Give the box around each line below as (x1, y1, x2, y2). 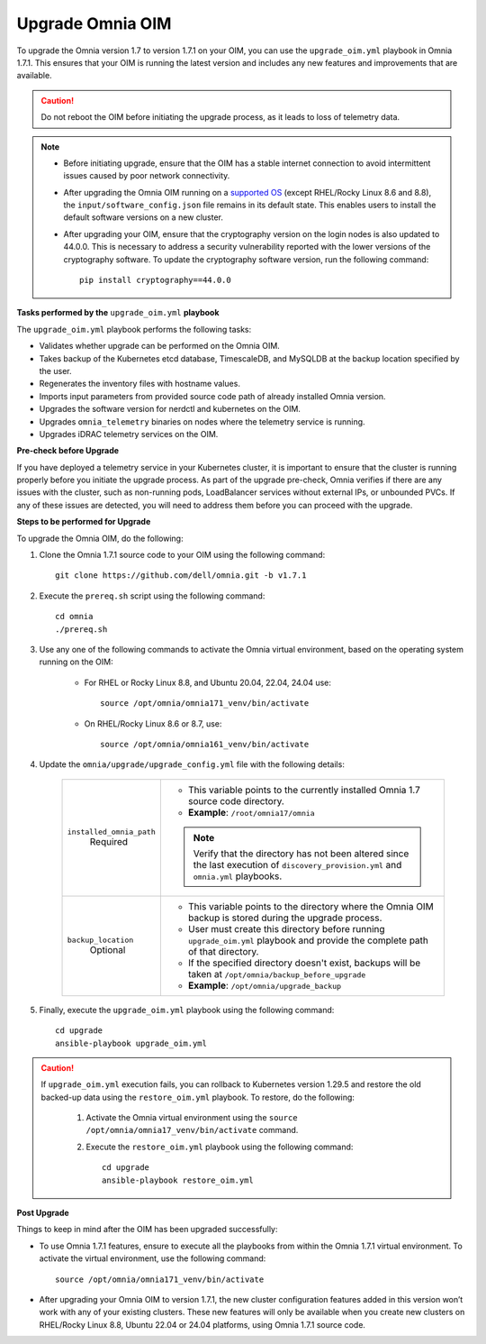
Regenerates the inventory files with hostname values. (39, 379, 240, 389)
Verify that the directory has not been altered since (193, 847, 409, 860)
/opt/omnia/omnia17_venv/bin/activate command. (85, 1125, 299, 1136)
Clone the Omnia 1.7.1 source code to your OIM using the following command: (39, 550, 326, 561)
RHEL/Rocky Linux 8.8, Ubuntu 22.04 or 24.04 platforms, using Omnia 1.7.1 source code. (39, 1319, 366, 1330)
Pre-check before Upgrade (16, 445, 120, 456)
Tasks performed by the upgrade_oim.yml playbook (16, 307, 220, 318)
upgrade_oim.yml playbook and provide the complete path (187, 934, 429, 946)
